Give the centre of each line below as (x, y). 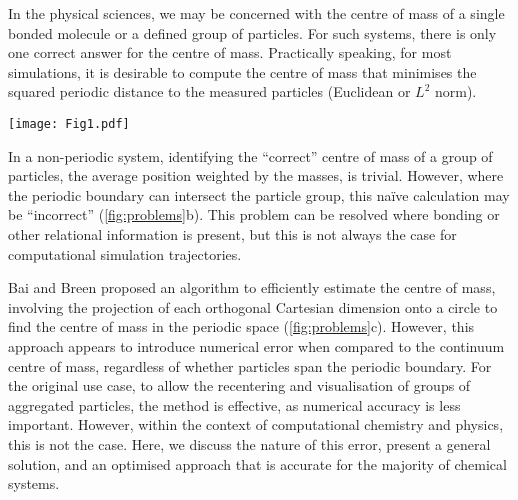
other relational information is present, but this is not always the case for (232, 234)
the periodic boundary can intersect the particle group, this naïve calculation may (259, 194)
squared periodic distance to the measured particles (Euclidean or (209, 91)
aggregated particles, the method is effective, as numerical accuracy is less (234, 404)
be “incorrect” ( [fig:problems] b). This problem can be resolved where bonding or (254, 214)
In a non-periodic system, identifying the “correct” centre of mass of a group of (250, 155)
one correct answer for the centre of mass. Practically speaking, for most (230, 52)
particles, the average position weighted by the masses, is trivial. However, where (256, 175)
